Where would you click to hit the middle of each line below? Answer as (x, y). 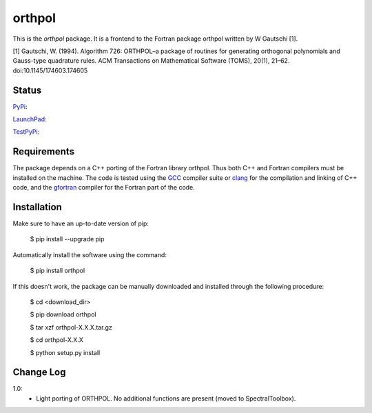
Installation (37, 207)
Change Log (39, 372)
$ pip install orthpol (58, 271)
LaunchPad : (30, 119)
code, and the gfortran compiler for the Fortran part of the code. (104, 188)
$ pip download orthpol (63, 314)
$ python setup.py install (65, 352)
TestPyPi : (26, 132)
